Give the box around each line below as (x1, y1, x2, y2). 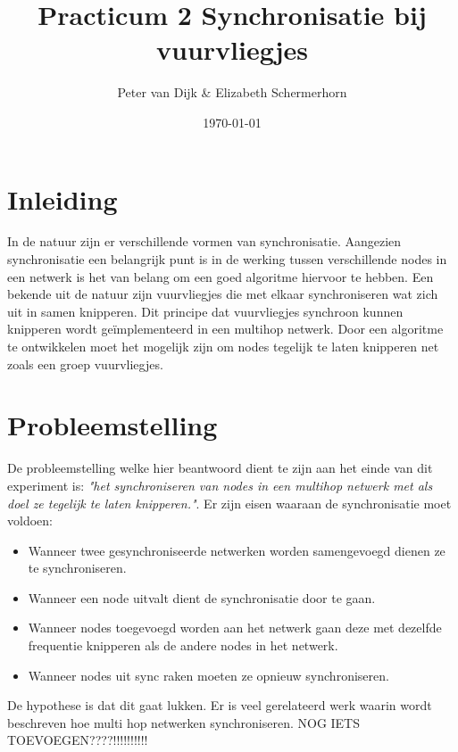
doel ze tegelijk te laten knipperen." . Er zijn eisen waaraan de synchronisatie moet (7, 493, 452, 512)
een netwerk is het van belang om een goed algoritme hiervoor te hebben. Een (7, 267, 434, 285)
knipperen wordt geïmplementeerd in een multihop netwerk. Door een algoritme (7, 319, 444, 338)
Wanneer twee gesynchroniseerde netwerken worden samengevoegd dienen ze (28, 541, 446, 559)
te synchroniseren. (28, 558, 127, 577)
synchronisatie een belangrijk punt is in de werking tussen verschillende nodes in (7, 250, 447, 269)
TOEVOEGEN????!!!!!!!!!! (7, 731, 148, 749)
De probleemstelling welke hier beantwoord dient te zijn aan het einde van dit (7, 459, 433, 477)
